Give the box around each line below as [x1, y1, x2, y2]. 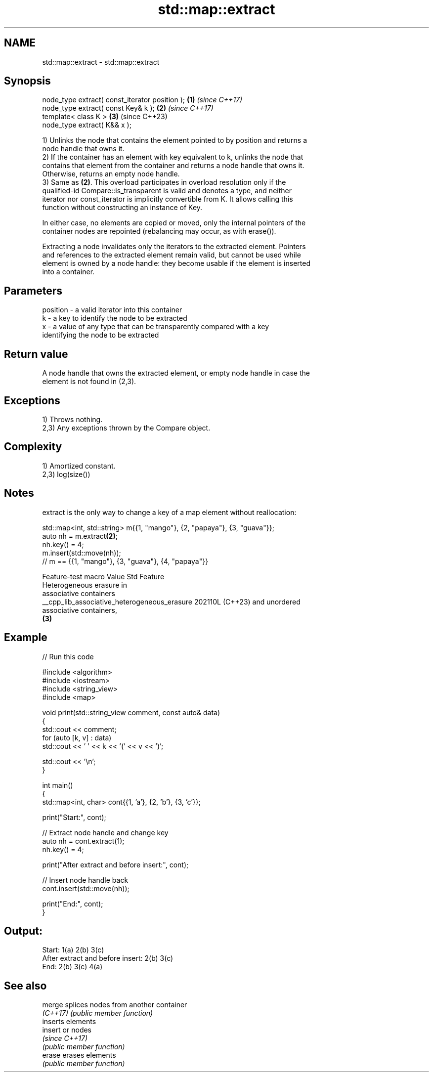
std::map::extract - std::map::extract [42, 57, 160, 66]
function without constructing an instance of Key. [42, 203, 203, 212]
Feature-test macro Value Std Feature [42, 572, 165, 581]
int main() [42, 780, 73, 789]
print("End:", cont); [42, 899, 103, 908]
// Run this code [42, 652, 94, 661]
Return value [4, 347, 68, 360]
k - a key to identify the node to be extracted [42, 314, 187, 323]
